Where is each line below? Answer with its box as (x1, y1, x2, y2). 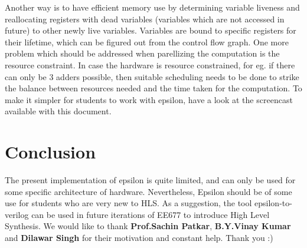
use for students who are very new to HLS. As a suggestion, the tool (5, 197, 252, 209)
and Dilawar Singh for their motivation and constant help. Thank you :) (5, 232, 273, 244)
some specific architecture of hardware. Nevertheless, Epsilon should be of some (5, 185, 292, 197)
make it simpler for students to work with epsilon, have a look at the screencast (5, 93, 293, 105)
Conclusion (5, 140, 96, 164)
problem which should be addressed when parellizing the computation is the (5, 47, 280, 59)
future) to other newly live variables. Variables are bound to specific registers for (5, 24, 296, 37)
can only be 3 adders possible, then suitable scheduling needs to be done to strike (5, 70, 299, 82)
